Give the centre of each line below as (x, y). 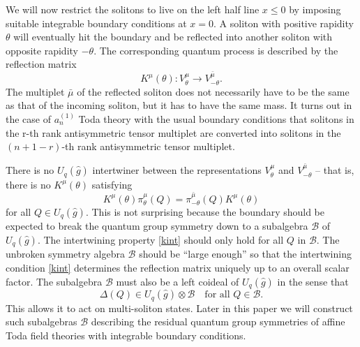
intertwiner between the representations (177, 170)
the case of (29, 118)
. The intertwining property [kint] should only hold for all (160, 239)
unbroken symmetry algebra (65, 254)
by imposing (315, 9)
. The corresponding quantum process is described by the (216, 50)
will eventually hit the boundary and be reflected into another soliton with (173, 37)
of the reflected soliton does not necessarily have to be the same (213, 91)
